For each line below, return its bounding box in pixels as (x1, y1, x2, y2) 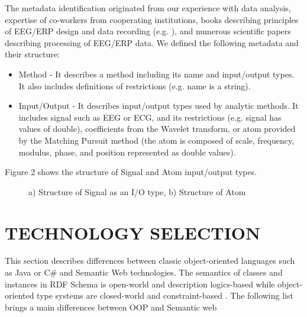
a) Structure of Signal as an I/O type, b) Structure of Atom (28, 185, 246, 198)
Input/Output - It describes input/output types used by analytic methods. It (18, 99, 299, 112)
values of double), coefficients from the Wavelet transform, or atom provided (18, 122, 296, 135)
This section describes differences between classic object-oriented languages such (5, 254, 295, 267)
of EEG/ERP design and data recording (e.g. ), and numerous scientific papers (5, 25, 291, 37)
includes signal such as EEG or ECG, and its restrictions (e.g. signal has (18, 111, 282, 123)
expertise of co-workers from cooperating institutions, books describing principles (5, 13, 299, 25)
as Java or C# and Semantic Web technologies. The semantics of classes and (5, 266, 283, 279)
